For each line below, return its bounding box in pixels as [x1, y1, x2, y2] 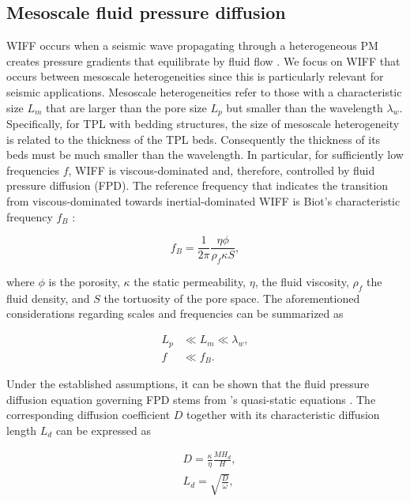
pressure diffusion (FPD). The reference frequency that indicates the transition [6, 177, 389, 194]
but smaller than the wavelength [226, 99, 383, 115]
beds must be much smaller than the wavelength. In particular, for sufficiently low [6, 146, 404, 163]
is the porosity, [48, 274, 120, 290]
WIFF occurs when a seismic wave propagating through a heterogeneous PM [6, 37, 378, 54]
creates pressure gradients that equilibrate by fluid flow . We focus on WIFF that [6, 52, 401, 69]
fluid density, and [6, 289, 90, 306]
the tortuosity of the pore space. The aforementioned [103, 289, 360, 306]
